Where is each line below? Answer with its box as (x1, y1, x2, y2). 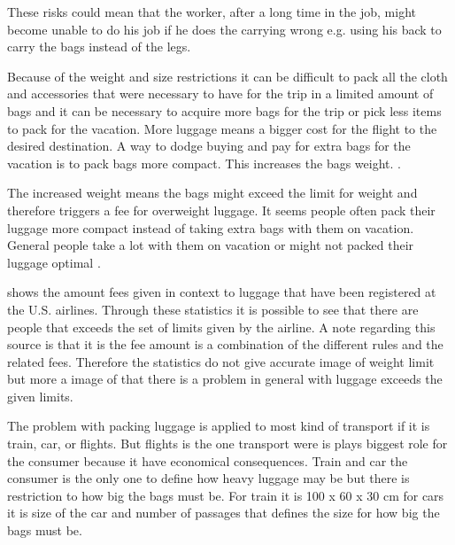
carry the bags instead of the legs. (7, 37, 191, 56)
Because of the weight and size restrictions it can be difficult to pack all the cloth (7, 66, 448, 85)
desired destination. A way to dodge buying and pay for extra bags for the (7, 136, 411, 155)
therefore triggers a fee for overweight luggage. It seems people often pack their (7, 200, 436, 219)
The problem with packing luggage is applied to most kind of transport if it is (7, 417, 430, 435)
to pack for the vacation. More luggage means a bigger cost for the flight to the (7, 119, 437, 137)
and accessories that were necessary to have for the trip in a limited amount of (7, 84, 434, 103)
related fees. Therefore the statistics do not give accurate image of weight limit (7, 352, 435, 370)
